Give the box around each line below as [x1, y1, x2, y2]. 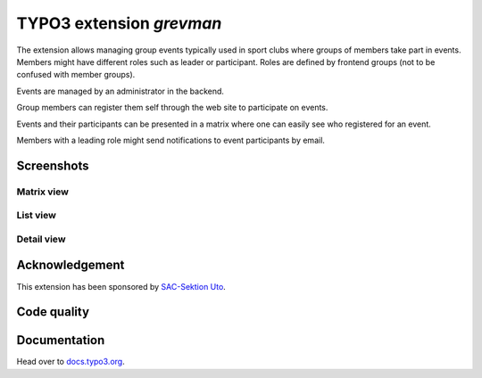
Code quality [16, 304, 89, 320]
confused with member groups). [16, 70, 136, 80]
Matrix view [16, 185, 69, 198]
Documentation [16, 333, 105, 348]
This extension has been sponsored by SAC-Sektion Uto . [16, 281, 227, 292]
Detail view [16, 233, 66, 245]
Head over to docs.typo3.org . [16, 357, 125, 367]
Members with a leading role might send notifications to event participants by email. [16, 135, 326, 145]
